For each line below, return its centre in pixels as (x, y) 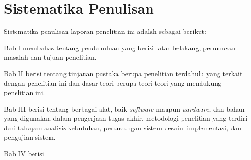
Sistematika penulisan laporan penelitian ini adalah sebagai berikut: (105, 31)
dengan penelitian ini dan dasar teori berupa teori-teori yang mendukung (113, 83)
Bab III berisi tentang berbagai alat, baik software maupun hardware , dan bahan (124, 108)
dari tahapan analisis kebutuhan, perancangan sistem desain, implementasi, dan (123, 127)
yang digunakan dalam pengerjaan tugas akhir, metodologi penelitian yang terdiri (126, 118)
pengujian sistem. (30, 137)
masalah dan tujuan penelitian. (50, 57)
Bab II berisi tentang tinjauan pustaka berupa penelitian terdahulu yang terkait (123, 73)
